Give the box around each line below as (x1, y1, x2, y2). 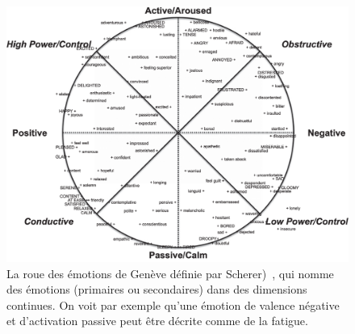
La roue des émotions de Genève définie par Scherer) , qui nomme (6, 264, 334, 281)
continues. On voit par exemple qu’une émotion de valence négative (6, 296, 340, 313)
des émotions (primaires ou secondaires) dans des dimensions (6, 281, 307, 298)
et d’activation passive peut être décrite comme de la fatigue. (6, 312, 308, 329)
